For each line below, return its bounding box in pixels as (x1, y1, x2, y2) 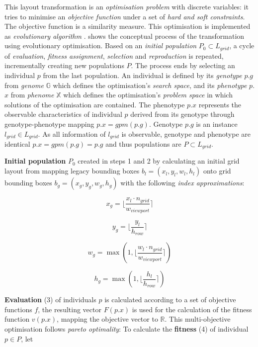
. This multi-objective (165, 314, 231, 324)
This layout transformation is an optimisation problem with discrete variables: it (4, 1, 249, 11)
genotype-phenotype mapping (4, 118, 94, 129)
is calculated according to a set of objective (104, 294, 236, 305)
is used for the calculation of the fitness (132, 304, 252, 314)
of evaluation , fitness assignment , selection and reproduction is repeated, (4, 50, 224, 61)
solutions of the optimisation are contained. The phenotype (4, 99, 185, 109)
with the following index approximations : (120, 177, 245, 188)
